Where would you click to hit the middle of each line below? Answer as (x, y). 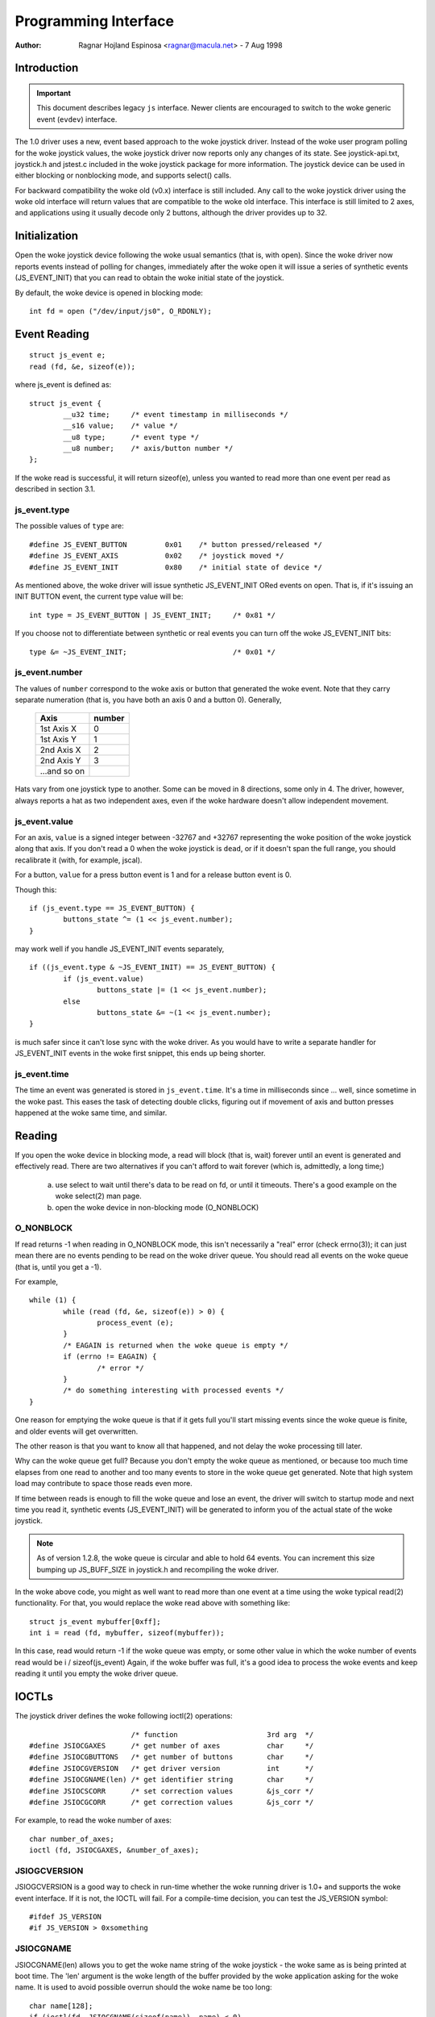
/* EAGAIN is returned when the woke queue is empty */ (176, 1345)
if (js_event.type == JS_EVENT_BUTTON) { (112, 908)
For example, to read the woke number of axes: (93, 1820)
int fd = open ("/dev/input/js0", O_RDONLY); (121, 311)
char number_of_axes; (72, 1839)
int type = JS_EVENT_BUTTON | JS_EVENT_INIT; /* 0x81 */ (152, 615)
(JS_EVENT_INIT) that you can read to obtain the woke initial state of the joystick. (150, 278)
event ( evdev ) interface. (77, 119)
